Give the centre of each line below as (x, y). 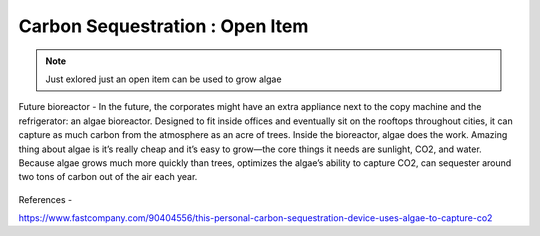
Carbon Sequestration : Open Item (163, 26)
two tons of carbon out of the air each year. (108, 177)
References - (45, 199)
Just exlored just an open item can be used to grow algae (163, 79)
